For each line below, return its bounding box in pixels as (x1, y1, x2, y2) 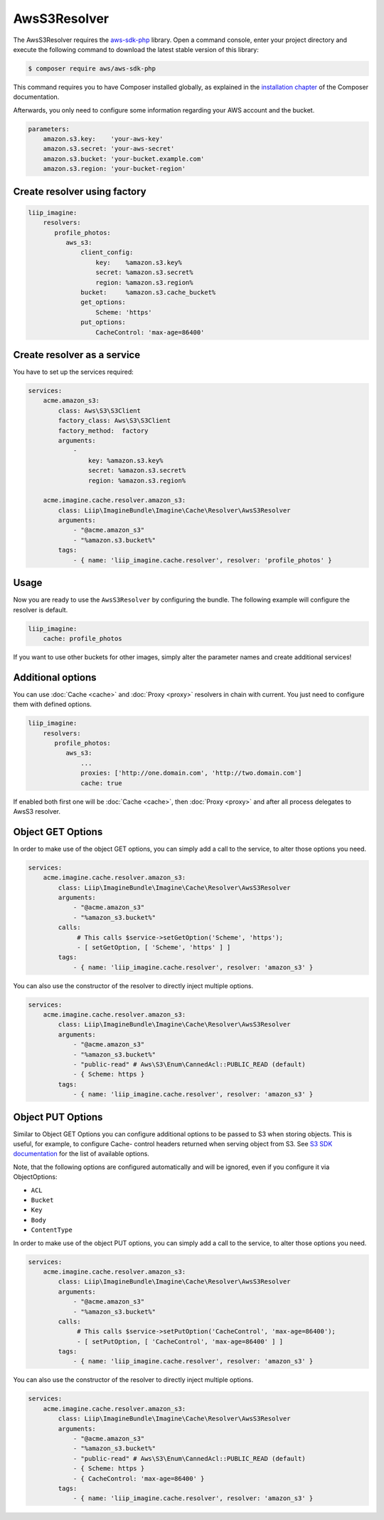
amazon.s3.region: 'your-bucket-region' (43, 164, 186, 173)
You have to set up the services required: (13, 367, 134, 377)
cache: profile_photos (43, 634, 122, 642)
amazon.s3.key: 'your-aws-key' (43, 135, 164, 143)
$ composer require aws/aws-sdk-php (28, 64, 156, 73)
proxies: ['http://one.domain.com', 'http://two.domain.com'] (80, 769, 302, 777)
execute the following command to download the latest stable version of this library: (13, 45, 259, 53)
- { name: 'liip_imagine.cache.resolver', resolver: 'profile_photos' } (73, 556, 332, 564)
